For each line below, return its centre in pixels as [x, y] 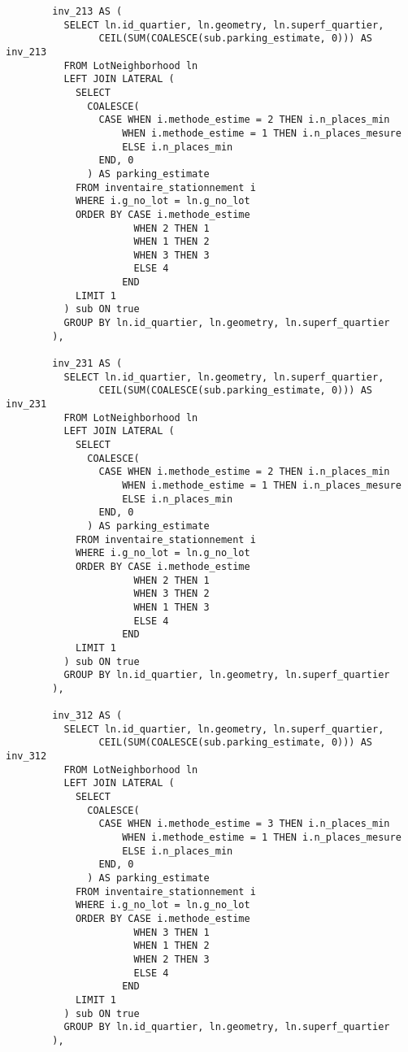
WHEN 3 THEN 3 [171, 255]
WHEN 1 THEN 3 [171, 607]
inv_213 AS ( [87, 11]
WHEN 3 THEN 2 [171, 594]
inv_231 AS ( [87, 364]
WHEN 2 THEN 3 [171, 959]
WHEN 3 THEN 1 [171, 932]
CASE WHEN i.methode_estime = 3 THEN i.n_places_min [244, 824]
